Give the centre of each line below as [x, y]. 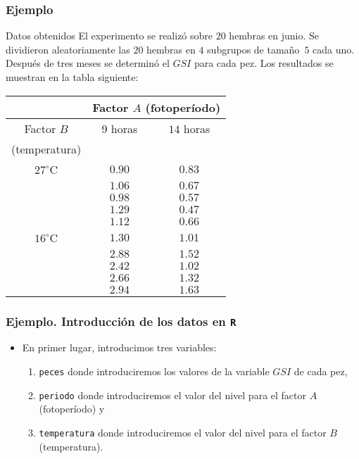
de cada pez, [321, 371]
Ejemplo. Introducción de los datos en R [121, 321]
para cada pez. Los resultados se [264, 63]
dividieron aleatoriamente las [68, 49]
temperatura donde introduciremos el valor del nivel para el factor [183, 432]
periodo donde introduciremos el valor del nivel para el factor [172, 395]
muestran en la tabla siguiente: [72, 77]
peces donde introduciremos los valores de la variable [154, 371]
